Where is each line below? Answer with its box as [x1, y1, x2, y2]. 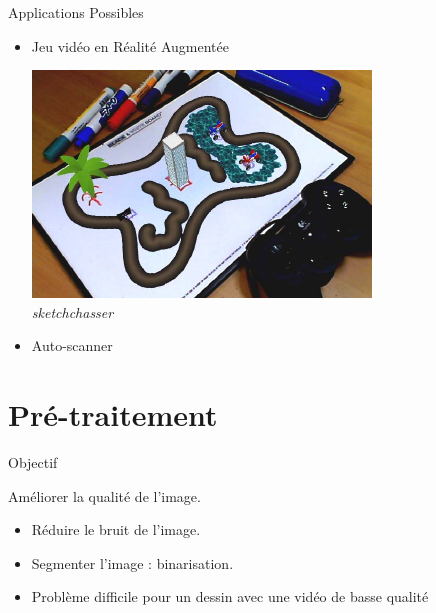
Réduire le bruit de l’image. [31, 519, 201, 540]
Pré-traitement [8, 394, 218, 435]
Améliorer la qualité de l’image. [8, 485, 201, 506]
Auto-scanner [31, 335, 113, 356]
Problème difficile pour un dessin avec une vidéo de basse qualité [31, 586, 429, 607]
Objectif [8, 452, 58, 473]
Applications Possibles [8, 2, 144, 22]
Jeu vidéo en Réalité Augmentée [31, 35, 229, 56]
